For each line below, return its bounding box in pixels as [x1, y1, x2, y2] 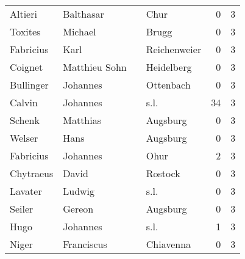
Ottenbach [146, 78, 191, 92]
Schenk [10, 113, 40, 127]
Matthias [63, 113, 102, 127]
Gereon [63, 202, 94, 216]
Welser [10, 131, 38, 145]
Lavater [10, 184, 42, 198]
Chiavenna [146, 237, 191, 251]
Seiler [10, 202, 34, 216]
